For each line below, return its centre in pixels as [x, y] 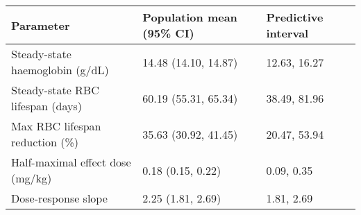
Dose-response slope [59, 198]
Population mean [190, 17]
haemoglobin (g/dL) [60, 70]
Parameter [41, 25]
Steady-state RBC [55, 90]
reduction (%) [45, 142]
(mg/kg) [32, 178]
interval [287, 33]
